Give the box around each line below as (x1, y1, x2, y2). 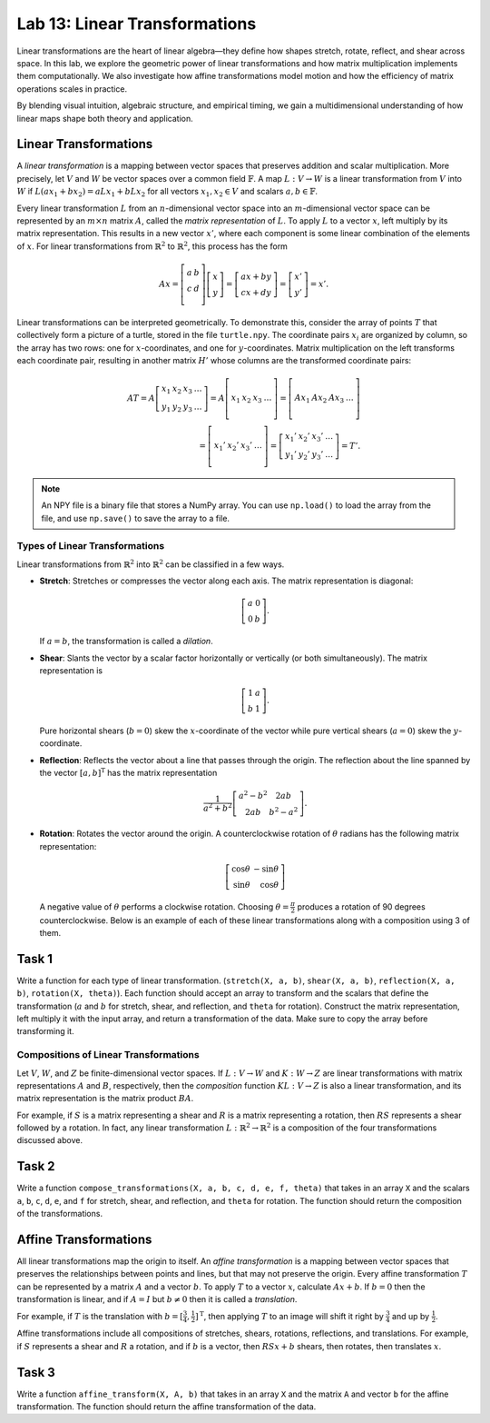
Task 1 (16, 950, 54, 967)
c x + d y (240, 287, 272, 297)
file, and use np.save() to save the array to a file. (41, 512, 230, 523)
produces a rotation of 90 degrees (297, 901, 426, 912)
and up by (391, 1310, 430, 1321)
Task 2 (16, 1159, 55, 1174)
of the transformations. (16, 1209, 103, 1219)
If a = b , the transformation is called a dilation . (39, 636, 213, 647)
